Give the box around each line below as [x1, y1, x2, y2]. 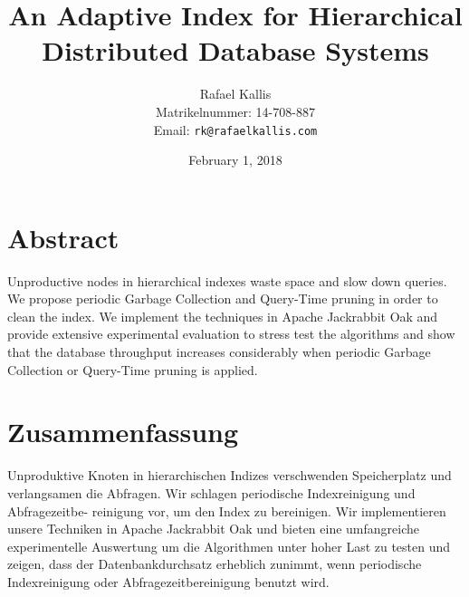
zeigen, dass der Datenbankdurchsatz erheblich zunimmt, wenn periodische [7, 554, 422, 573]
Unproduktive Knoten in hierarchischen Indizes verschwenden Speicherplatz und [7, 466, 452, 485]
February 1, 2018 [188, 150, 282, 169]
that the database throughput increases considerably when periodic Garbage [7, 342, 431, 361]
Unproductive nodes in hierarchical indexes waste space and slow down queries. [7, 271, 447, 290]
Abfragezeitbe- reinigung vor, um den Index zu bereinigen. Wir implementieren [7, 501, 446, 520]
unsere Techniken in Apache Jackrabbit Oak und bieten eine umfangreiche [7, 519, 420, 538]
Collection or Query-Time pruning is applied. [7, 360, 258, 379]
